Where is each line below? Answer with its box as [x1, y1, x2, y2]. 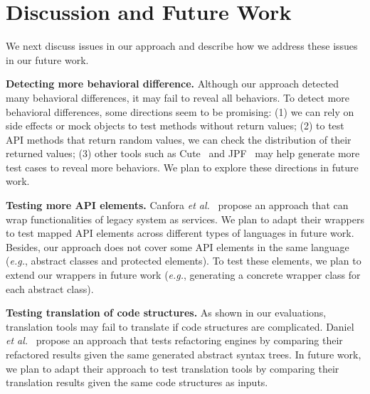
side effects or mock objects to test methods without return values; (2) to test [6, 118, 344, 133]
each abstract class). [6, 281, 94, 296]
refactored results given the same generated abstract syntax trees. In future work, [6, 347, 361, 361]
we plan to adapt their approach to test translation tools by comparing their [6, 361, 339, 376]
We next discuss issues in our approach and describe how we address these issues [6, 38, 358, 53]
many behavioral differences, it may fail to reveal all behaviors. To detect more [6, 90, 349, 105]
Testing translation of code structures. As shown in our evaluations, [6, 305, 327, 320]
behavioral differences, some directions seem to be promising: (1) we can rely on [6, 104, 354, 119]
